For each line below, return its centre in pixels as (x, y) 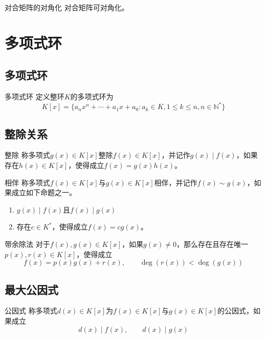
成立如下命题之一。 (44, 192)
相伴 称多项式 (27, 182)
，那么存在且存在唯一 (212, 244)
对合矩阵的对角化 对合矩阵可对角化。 (67, 7)
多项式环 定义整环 (35, 97)
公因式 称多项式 (31, 311)
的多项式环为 (92, 97)
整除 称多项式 (27, 155)
